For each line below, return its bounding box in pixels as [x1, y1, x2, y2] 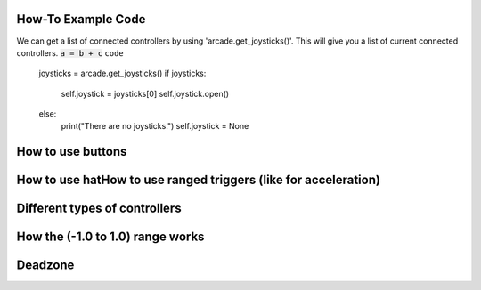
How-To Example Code [16, 12, 146, 27]
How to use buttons [16, 144, 127, 159]
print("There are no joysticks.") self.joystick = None [61, 121, 249, 132]
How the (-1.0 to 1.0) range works [16, 230, 205, 245]
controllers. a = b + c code [16, 47, 124, 58]
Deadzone [16, 258, 75, 273]
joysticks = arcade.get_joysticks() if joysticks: [38, 68, 207, 79]
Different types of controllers [16, 201, 182, 216]
